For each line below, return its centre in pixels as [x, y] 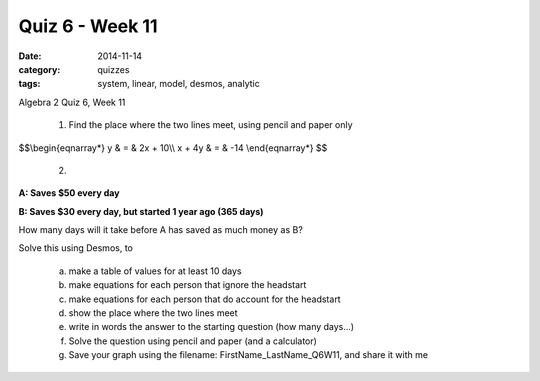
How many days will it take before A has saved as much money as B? [161, 230]
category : [39, 69]
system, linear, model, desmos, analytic [178, 84]
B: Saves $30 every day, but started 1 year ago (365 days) [141, 211]
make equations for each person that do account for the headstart [204, 299]
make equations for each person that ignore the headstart [187, 285]
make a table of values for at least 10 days [155, 271]
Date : [30, 56]
